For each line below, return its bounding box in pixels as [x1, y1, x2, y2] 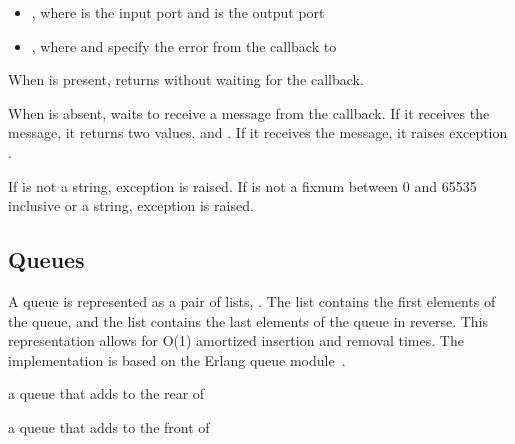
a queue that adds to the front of [8, 416, 210, 437]
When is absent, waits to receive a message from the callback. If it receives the [8, 102, 490, 123]
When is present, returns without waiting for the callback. [8, 69, 364, 90]
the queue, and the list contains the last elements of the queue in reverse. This [8, 310, 488, 331]
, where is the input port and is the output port [31, 2, 325, 22]
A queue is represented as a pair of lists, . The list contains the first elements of [8, 290, 496, 311]
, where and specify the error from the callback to [31, 35, 337, 56]
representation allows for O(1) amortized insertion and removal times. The [8, 330, 464, 351]
